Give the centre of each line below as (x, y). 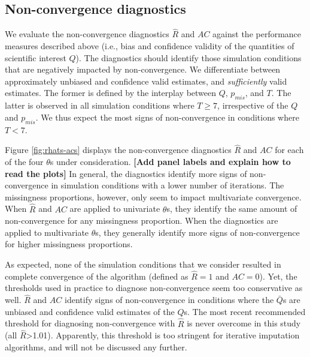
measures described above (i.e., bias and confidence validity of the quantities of (150, 46)
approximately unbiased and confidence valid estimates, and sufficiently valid (146, 81)
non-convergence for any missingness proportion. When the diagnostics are (142, 220)
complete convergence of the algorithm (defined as (97, 276)
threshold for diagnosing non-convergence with (90, 323)
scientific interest (36, 57)
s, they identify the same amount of (232, 208)
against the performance (257, 34)
